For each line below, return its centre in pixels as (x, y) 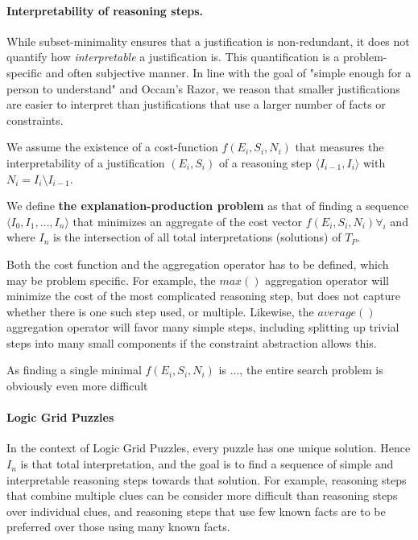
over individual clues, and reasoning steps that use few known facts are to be (196, 511)
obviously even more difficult (77, 386)
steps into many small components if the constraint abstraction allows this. (192, 342)
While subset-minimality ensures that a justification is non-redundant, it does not (208, 41)
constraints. (35, 120)
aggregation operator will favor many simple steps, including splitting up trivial (203, 327)
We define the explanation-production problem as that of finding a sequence (208, 206)
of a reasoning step (265, 162)
